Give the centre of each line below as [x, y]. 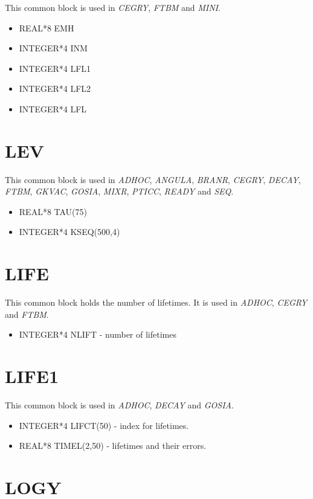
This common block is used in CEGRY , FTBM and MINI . [113, 7]
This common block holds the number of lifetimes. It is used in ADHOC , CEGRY [156, 302]
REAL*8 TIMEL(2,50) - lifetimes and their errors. [113, 446]
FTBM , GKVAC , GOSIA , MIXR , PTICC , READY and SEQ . [119, 191]
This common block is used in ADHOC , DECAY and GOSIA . [119, 405]
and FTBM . [27, 314]
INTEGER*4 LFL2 [55, 89]
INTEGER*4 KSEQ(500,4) [69, 232]
